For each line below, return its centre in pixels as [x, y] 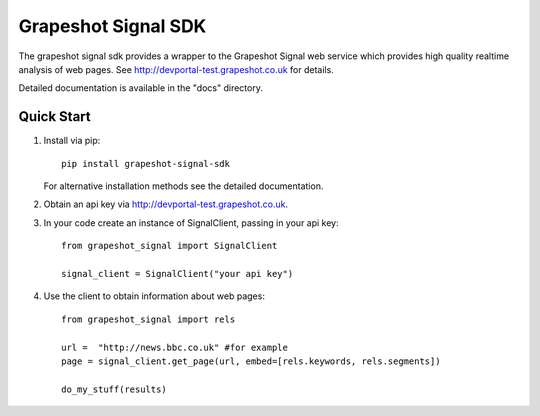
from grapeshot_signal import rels [148, 319]
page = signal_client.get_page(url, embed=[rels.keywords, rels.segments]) [251, 361]
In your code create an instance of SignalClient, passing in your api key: [191, 222]
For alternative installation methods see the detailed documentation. [183, 186]
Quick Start [54, 116]
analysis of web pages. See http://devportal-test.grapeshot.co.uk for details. [176, 69]
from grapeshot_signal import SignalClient [169, 246]
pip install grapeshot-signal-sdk [145, 163]
